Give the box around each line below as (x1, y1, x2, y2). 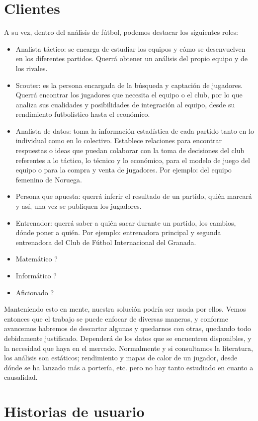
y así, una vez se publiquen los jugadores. (15, 201, 142, 211)
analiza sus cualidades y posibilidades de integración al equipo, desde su (15, 99, 235, 109)
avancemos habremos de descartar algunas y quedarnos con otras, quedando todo (4, 323, 251, 334)
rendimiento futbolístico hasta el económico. (15, 109, 150, 119)
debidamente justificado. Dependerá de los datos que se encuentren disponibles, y (4, 333, 252, 343)
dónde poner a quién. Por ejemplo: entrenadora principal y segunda (15, 227, 221, 238)
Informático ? (15, 270, 57, 280)
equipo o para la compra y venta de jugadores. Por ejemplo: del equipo (15, 165, 232, 175)
